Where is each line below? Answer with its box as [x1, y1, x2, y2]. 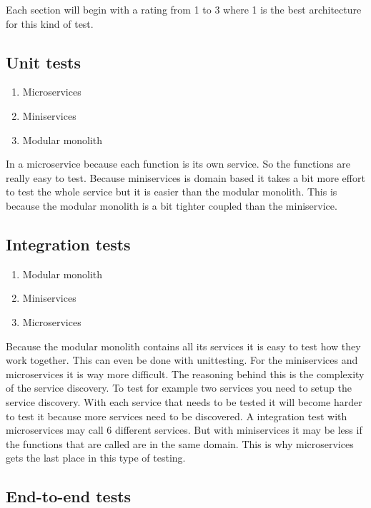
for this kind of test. [6, 16, 94, 31]
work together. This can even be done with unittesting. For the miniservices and [6, 352, 358, 367]
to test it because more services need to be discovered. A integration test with [6, 408, 347, 423]
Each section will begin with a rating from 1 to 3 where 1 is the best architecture [6, 2, 362, 16]
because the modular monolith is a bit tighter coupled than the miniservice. [6, 198, 337, 213]
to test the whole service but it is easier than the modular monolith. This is [6, 184, 337, 199]
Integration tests [6, 233, 131, 255]
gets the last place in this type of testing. [6, 450, 186, 465]
